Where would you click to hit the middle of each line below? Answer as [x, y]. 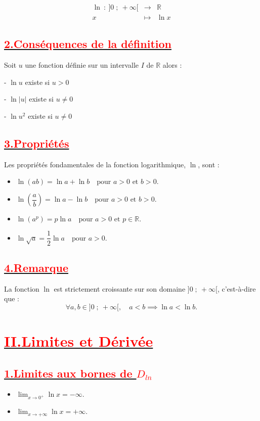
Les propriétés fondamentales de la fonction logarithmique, [95, 164]
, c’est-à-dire [236, 288]
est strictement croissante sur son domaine [120, 288]
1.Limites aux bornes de [68, 373]
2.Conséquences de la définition [88, 44]
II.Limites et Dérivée [79, 341]
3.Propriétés [37, 143]
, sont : [209, 164]
